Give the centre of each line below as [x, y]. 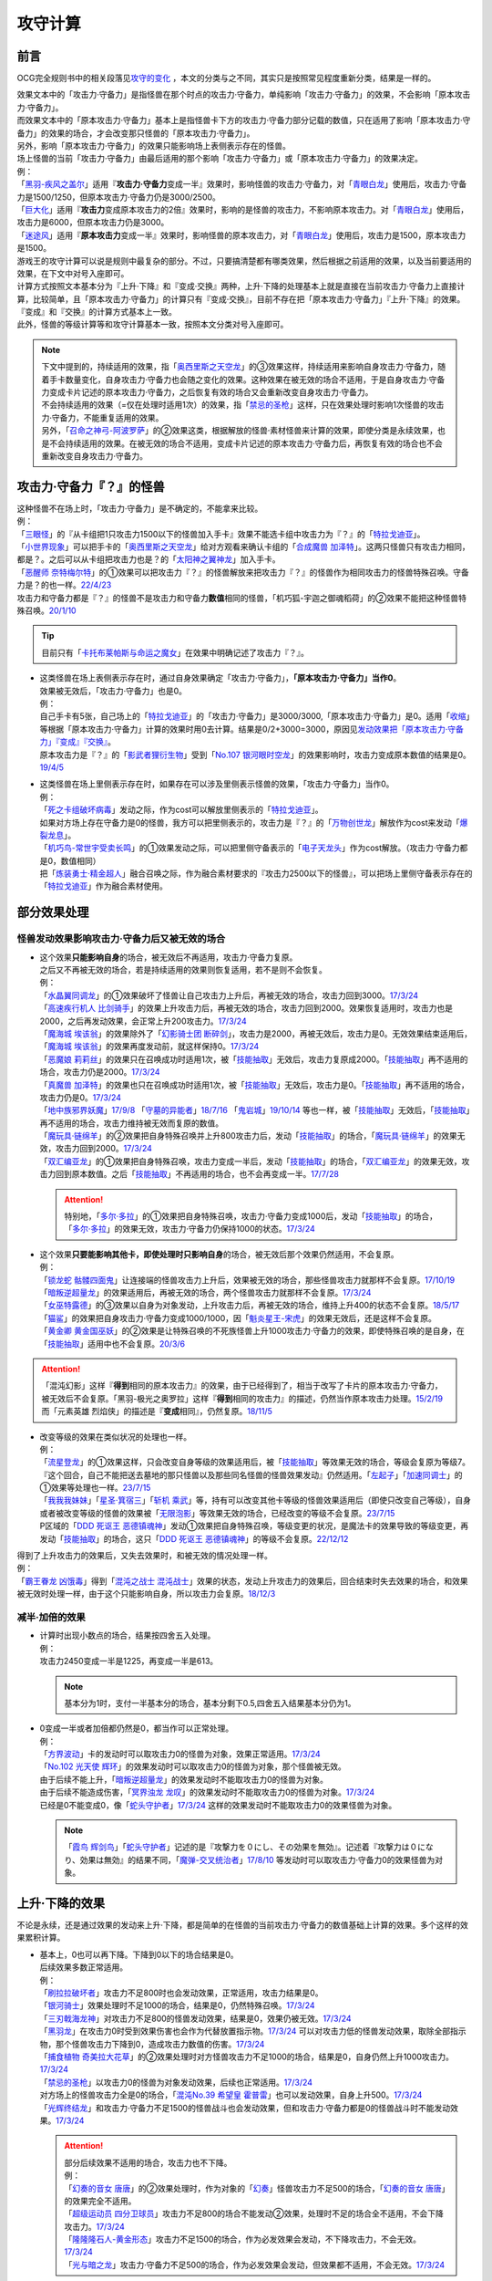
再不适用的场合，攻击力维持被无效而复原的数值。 [131, 1123]
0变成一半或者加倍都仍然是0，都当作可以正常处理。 [137, 1728]
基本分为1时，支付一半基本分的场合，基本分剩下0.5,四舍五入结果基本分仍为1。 [210, 1703]
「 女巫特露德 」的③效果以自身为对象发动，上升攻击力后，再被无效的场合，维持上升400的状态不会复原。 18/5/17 [250, 1306]
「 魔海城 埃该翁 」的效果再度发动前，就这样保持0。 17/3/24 [149, 1047]
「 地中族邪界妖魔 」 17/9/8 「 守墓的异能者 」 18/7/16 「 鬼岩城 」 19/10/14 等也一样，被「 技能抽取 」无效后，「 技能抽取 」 [255, 1110]
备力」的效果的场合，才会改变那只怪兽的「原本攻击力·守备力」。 [136, 133]
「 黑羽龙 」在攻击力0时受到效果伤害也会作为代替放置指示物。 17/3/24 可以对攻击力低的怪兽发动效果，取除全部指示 [253, 2031]
